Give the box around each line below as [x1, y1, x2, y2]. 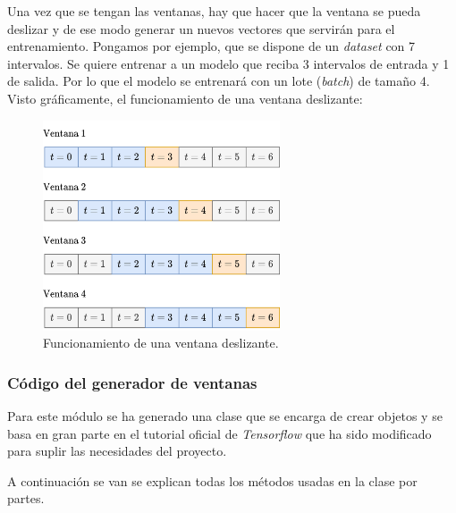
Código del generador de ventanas [7, 371, 258, 393]
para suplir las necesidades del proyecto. [7, 442, 227, 460]
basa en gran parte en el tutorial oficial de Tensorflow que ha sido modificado [7, 424, 432, 442]
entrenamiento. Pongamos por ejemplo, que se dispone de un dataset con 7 [7, 37, 416, 55]
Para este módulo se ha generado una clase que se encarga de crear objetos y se [7, 407, 443, 425]
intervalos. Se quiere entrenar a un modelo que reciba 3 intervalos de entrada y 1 [7, 54, 450, 72]
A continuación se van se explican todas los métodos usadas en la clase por [7, 471, 418, 490]
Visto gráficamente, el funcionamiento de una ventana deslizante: [7, 88, 363, 107]
